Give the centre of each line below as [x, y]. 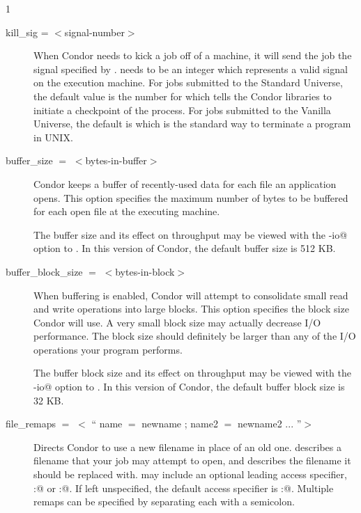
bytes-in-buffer [116, 160]
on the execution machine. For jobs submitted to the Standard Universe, [188, 82]
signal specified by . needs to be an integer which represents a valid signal [191, 69]
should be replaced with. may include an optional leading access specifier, [190, 474]
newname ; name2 [180, 424]
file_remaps [31, 424]
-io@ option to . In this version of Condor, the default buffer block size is [189, 387]
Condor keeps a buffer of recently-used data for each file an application [185, 183]
